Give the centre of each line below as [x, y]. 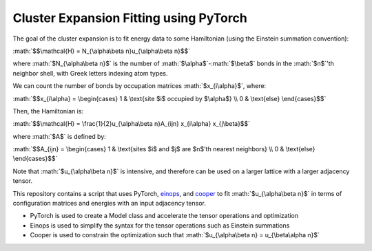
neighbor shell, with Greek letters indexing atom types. [90, 73]
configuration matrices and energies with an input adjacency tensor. [110, 204]
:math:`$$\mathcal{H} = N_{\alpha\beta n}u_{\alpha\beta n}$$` [102, 51]
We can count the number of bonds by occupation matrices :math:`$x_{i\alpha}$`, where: [139, 86]
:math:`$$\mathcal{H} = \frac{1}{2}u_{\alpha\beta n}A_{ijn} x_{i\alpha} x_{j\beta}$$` [132, 124]
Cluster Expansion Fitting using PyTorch [130, 18]
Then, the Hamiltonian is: [48, 111]
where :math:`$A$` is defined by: [59, 136]
